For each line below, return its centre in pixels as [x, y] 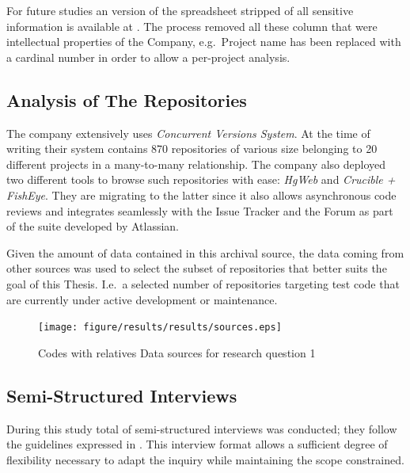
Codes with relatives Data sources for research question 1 [177, 352]
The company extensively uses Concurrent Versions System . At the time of [188, 133]
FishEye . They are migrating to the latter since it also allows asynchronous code [201, 195]
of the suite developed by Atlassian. [93, 226]
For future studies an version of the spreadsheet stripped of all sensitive [180, 10]
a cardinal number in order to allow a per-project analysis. [148, 57]
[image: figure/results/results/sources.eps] [160, 328]
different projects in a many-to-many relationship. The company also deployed [196, 164]
